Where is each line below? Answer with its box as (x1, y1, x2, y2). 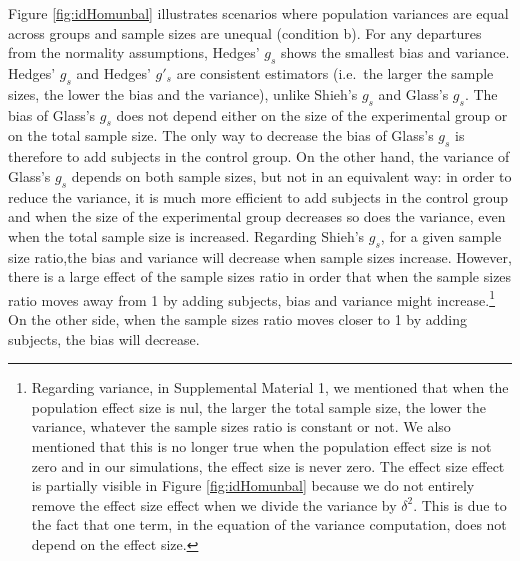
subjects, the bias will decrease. (8, 328, 200, 349)
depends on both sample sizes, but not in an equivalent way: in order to (71, 165, 512, 186)
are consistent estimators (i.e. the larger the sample (176, 62, 494, 83)
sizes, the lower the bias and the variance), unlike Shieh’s (8, 83, 358, 104)
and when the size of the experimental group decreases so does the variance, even (8, 206, 506, 227)
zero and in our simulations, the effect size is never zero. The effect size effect (31, 455, 505, 476)
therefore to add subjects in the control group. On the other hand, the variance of (8, 146, 510, 167)
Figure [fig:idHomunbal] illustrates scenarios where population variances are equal (8, 3, 509, 23)
